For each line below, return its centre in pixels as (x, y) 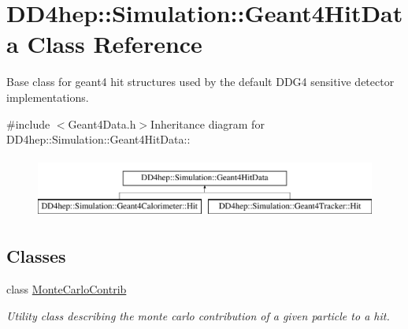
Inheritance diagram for (208, 123)
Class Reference (115, 44)
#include (28, 123)
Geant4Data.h (102, 123)
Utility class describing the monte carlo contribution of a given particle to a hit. (198, 315)
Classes (36, 256)
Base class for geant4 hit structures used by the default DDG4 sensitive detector (200, 82)
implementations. (48, 97)
